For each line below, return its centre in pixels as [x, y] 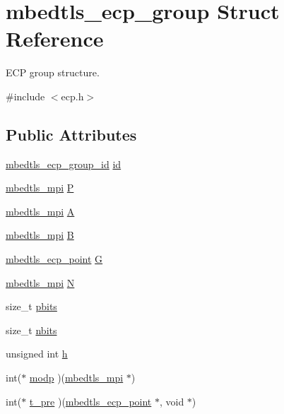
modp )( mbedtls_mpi [76, 378]
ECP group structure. [53, 72]
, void [172, 401]
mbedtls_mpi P [40, 188]
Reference [55, 39]
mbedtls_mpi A [40, 211]
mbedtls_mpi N [40, 282]
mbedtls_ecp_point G [54, 259]
